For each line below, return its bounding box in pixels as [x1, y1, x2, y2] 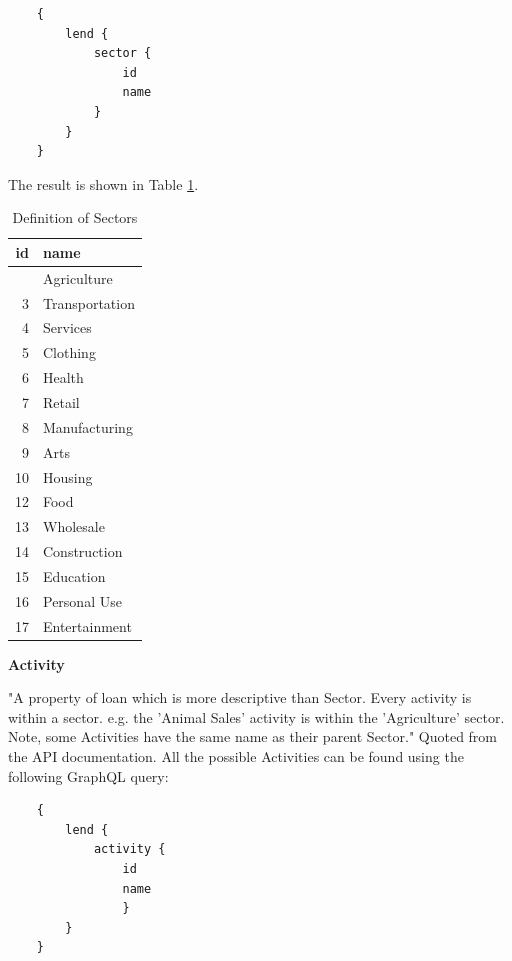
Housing [43, 466, 93, 487]
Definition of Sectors [12, 207, 138, 228]
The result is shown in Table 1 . [8, 173, 199, 194]
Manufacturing [43, 416, 133, 437]
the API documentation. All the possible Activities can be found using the [8, 746, 464, 767]
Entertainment [43, 615, 132, 636]
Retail [43, 392, 80, 412]
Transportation [43, 292, 135, 313]
